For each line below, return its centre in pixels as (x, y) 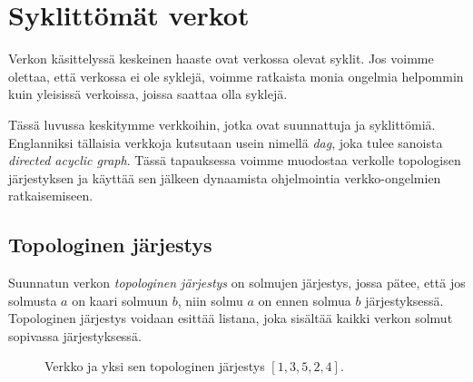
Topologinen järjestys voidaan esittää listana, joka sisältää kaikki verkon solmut (231, 318)
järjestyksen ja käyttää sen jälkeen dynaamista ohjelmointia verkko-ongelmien (225, 177)
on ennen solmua (305, 300)
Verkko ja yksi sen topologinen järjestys (155, 366)
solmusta (33, 300)
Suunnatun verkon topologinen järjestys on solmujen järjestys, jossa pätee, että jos (237, 283)
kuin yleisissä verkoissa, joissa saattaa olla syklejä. (148, 94)
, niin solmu (210, 300)
